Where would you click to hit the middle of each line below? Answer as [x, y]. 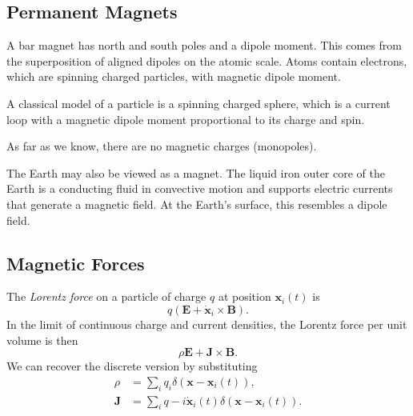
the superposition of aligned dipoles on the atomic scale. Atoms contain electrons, [207, 60]
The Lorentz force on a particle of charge [106, 296]
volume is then [42, 340]
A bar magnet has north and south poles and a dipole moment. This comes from [204, 45]
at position [245, 296]
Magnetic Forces [76, 263]
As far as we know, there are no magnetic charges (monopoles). [162, 146]
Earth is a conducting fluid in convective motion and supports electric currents [200, 188]
